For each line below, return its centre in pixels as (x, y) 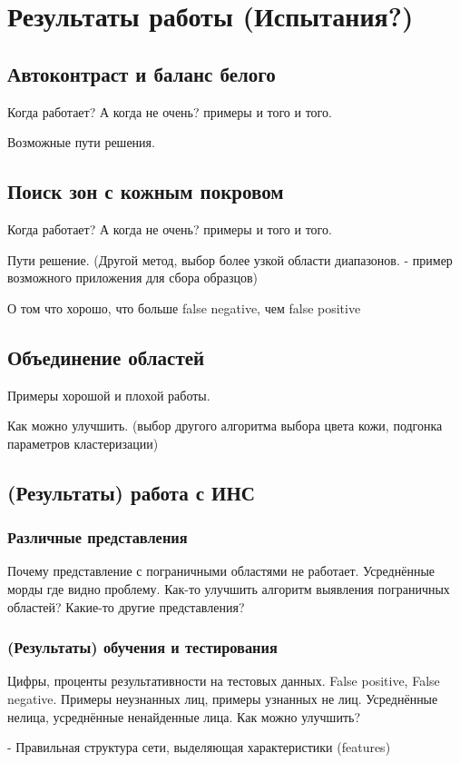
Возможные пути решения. (81, 142)
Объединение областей (106, 357)
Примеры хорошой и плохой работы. (109, 395)
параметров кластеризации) (83, 443)
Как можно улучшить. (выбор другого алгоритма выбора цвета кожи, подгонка (225, 426)
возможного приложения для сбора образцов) (132, 277)
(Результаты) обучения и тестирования (142, 647)
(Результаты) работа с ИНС (131, 492)
